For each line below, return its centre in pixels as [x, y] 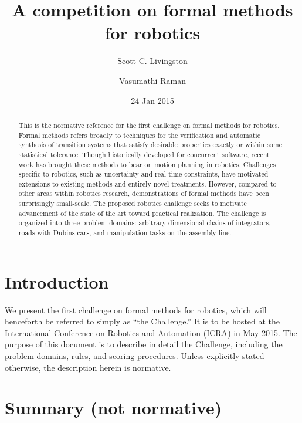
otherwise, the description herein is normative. [88, 367]
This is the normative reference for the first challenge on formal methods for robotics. [149, 125]
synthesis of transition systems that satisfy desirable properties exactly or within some [150, 145]
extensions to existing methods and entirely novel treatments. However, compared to [147, 183]
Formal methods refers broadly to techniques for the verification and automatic [139, 135]
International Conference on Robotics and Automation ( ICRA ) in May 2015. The [151, 332]
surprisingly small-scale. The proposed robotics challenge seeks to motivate [133, 203]
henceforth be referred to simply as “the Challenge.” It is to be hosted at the [142, 321]
